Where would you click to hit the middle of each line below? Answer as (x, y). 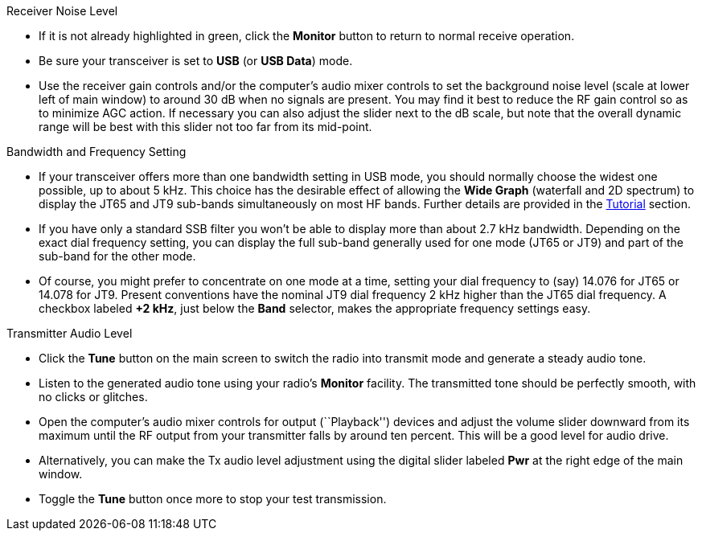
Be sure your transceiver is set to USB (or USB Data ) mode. (196, 61)
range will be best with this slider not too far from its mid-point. (205, 127)
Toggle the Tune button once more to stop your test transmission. (213, 499)
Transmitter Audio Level (70, 333)
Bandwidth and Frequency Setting (96, 152)
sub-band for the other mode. (117, 256)
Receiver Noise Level (62, 11)
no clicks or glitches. (93, 397)
